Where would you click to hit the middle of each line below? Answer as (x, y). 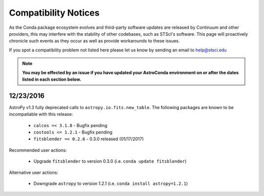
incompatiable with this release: (41, 114)
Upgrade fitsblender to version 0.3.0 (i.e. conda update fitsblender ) (110, 161)
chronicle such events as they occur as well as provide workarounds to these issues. (95, 41)
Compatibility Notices (54, 13)
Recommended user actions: (38, 150)
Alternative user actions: (34, 172)
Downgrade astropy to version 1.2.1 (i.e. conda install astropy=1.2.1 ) (111, 183)
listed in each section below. (52, 79)
